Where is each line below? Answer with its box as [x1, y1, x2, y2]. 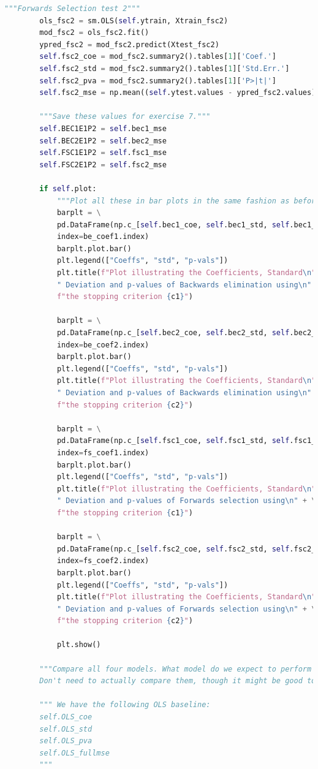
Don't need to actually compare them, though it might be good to [39, 676, 316, 686]
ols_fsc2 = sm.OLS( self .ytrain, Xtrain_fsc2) [39, 16, 229, 25]
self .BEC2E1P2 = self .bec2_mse [39, 136, 167, 145]
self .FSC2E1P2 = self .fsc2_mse [39, 160, 167, 169]
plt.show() [56, 640, 101, 650]
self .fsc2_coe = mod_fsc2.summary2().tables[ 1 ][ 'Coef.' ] [39, 52, 276, 61]
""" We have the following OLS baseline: [39, 700, 211, 710]
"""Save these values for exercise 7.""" [39, 112, 211, 121]
